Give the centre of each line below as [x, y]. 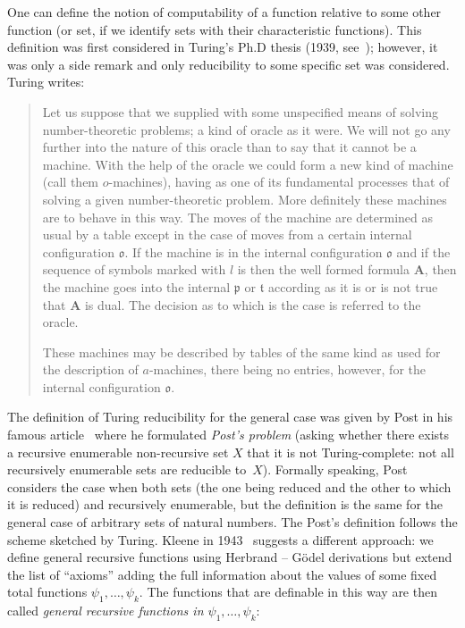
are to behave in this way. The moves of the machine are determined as [238, 217]
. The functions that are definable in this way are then [288, 592]
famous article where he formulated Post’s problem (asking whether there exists [228, 435]
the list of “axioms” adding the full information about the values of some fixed [222, 574]
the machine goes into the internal [136, 286]
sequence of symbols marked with [134, 269]
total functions [47, 592]
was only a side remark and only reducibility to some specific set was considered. [228, 64]
